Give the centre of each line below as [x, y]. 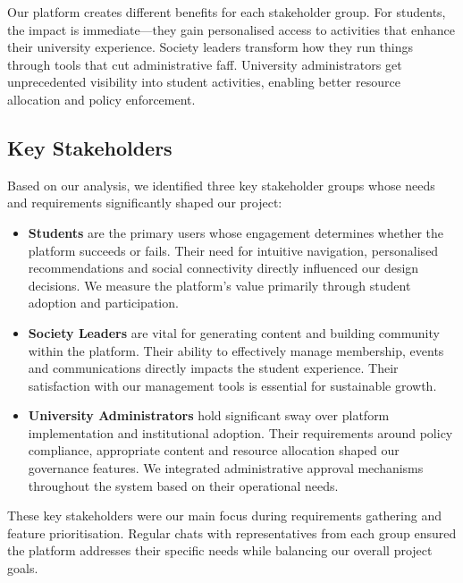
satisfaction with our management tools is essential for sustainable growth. [232, 385]
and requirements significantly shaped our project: [145, 203]
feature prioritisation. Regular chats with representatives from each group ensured [232, 532]
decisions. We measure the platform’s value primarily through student [219, 285]
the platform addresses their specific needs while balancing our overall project [220, 550]
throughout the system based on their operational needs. [183, 485]
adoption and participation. [103, 303]
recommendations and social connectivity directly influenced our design [223, 268]
